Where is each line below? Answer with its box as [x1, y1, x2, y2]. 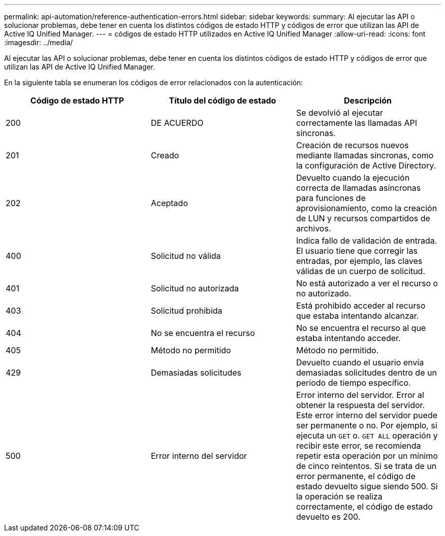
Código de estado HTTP [30, 95, 124, 106]
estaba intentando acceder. [296, 333, 401, 343]
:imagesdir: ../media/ [4, 38, 73, 47]
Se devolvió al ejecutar [296, 108, 383, 118]
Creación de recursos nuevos [296, 140, 409, 150]
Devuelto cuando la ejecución [296, 173, 410, 183]
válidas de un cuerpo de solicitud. [296, 266, 426, 276]
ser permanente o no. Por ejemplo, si [296, 420, 437, 430]
